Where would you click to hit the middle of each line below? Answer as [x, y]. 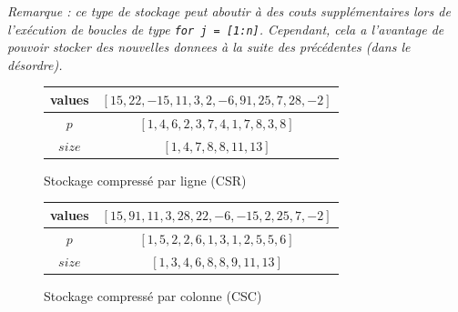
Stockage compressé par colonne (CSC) [153, 295]
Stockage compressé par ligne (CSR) [145, 180]
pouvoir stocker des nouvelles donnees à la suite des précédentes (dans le [209, 47]
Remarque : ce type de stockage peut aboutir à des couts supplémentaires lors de [229, 11]
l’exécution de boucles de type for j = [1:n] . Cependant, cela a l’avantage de [226, 29]
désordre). [35, 64]
